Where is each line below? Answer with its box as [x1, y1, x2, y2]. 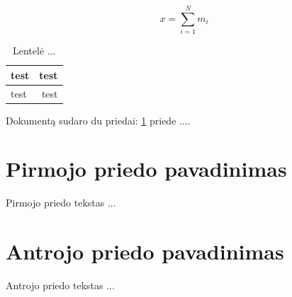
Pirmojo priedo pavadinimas [6, 154, 287, 183]
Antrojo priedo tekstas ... [6, 278, 115, 293]
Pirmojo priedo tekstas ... [6, 195, 116, 210]
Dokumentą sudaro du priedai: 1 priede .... [6, 112, 191, 127]
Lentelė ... [13, 43, 56, 58]
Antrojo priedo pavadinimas [6, 237, 284, 266]
